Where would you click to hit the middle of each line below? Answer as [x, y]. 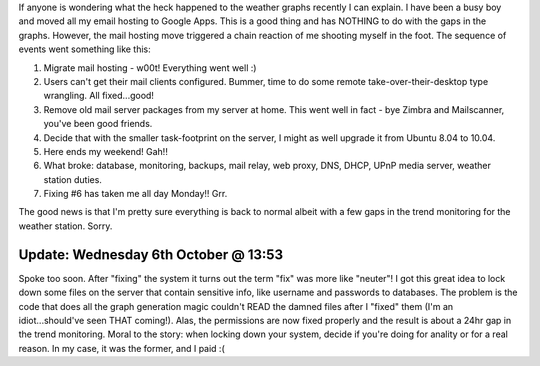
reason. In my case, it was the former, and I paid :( [121, 348]
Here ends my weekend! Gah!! [106, 151]
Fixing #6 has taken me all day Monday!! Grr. [135, 194]
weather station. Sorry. [65, 226]
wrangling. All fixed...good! [99, 96]
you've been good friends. [98, 124]
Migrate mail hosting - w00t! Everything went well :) [150, 67]
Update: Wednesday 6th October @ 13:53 [151, 254]
